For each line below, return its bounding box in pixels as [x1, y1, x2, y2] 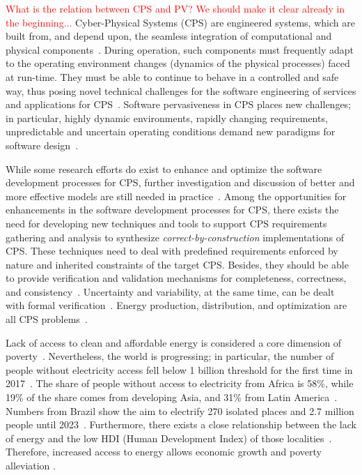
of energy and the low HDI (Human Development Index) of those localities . [6, 430, 332, 445]
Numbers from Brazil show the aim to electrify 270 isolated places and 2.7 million [6, 403, 354, 418]
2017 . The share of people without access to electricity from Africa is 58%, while [6, 376, 354, 391]
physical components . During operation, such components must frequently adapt [6, 42, 354, 56]
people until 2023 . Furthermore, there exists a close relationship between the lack [6, 417, 356, 432]
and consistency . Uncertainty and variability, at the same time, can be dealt [6, 284, 335, 299]
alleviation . [6, 458, 56, 472]
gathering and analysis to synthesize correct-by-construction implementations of [6, 229, 344, 244]
